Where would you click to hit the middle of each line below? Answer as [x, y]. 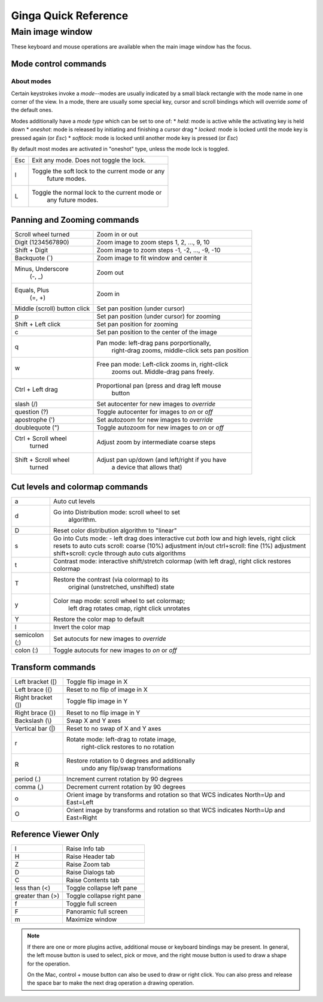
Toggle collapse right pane [104, 896]
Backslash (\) [33, 721]
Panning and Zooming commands [75, 220]
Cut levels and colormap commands [80, 487]
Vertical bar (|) [35, 728]
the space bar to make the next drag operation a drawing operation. [111, 983]
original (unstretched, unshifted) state [121, 587]
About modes [31, 81]
